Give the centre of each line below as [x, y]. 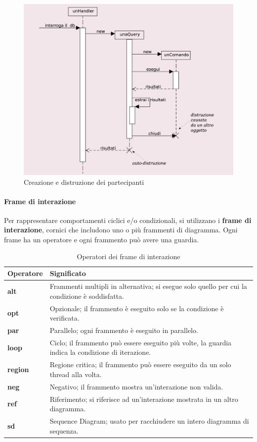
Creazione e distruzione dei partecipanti [84, 182]
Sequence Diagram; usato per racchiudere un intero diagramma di [149, 420]
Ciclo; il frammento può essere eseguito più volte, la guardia [141, 342]
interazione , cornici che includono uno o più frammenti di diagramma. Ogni [121, 230]
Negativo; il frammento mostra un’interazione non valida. [136, 386]
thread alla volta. [76, 374]
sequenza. [64, 430]
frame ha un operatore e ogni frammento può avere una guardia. [102, 240]
